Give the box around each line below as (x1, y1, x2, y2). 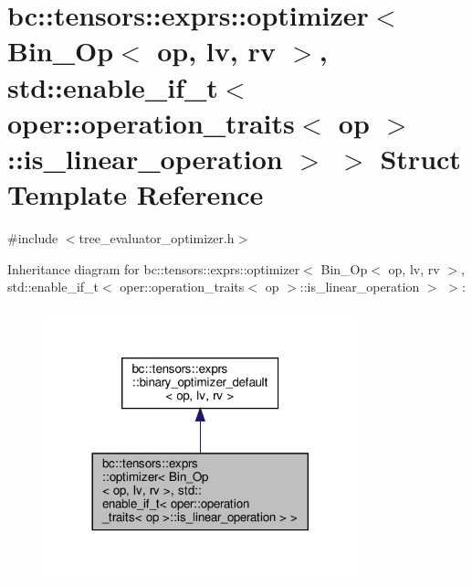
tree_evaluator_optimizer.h (79, 229, 235, 248)
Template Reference (7, 176, 264, 213)
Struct (380, 139, 461, 176)
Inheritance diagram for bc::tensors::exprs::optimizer (7, 259, 300, 278)
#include (7, 229, 58, 248)
